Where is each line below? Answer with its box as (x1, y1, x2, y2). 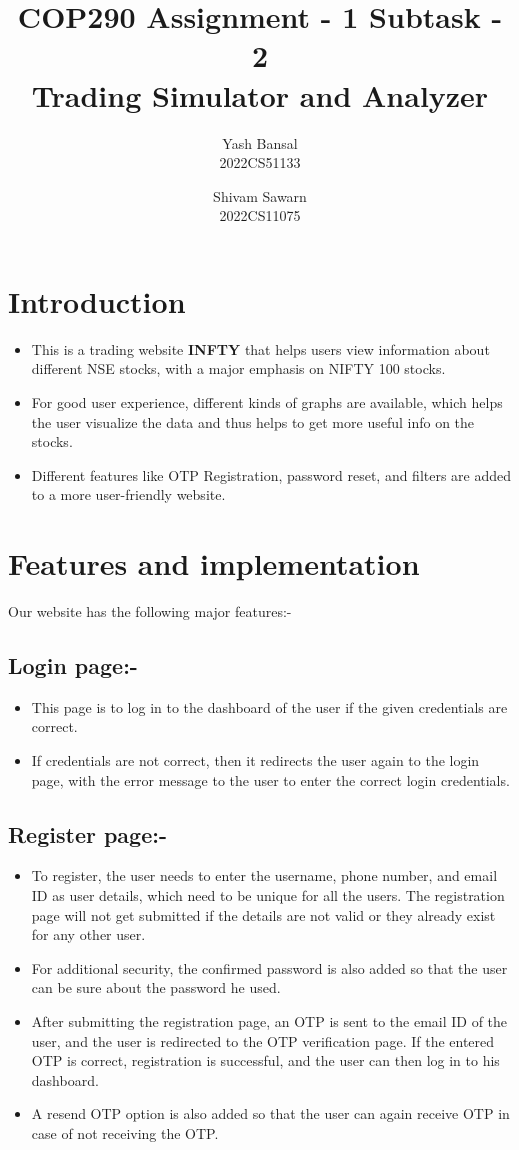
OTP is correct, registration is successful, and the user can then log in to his (31, 1050, 500, 1071)
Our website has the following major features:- (8, 601, 292, 622)
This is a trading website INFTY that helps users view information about (31, 338, 490, 359)
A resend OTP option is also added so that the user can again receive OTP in (31, 1103, 510, 1124)
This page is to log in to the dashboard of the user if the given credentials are (31, 696, 508, 717)
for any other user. (31, 924, 146, 945)
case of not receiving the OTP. (31, 1123, 219, 1143)
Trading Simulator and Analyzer (31, 74, 489, 115)
